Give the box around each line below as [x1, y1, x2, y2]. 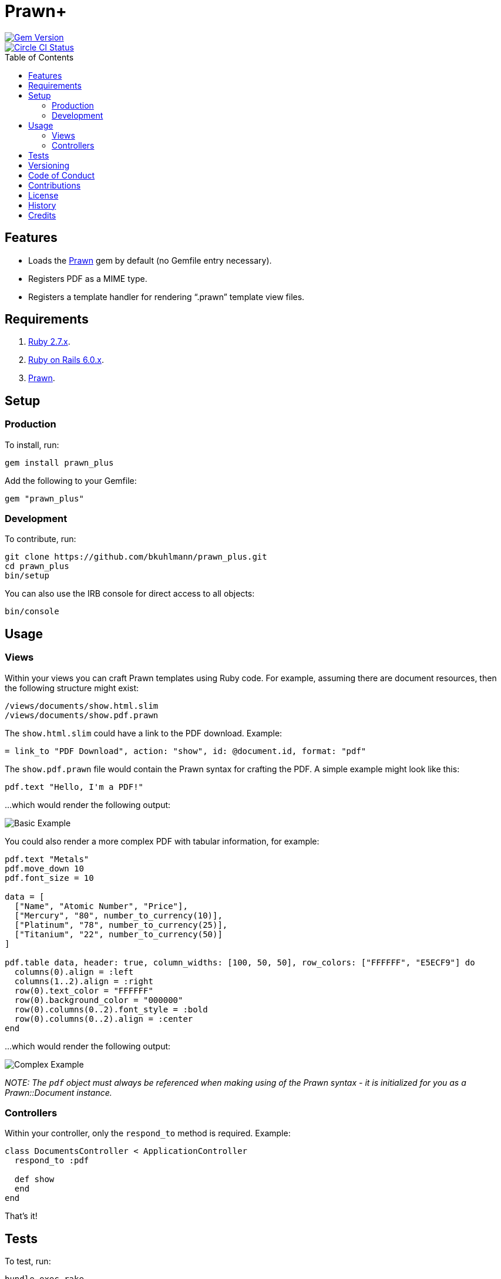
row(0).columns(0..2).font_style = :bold [14, 1004, 208, 1014]
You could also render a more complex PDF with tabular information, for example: [5, 836, 320, 846]
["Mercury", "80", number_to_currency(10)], [14, 910, 223, 920]
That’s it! [5, 1211, 38, 1221]
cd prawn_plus [5, 561, 69, 571]
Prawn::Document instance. [5, 1087, 112, 1098]
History [28, 200, 56, 210]
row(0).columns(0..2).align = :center [14, 1014, 193, 1024]
